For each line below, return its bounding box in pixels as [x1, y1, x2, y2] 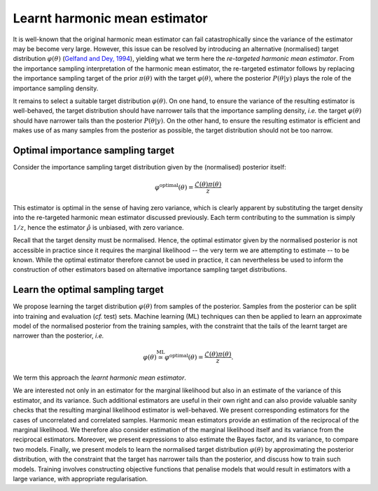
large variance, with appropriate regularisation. [13, 474, 148, 483]
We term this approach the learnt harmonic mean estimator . [13, 373, 187, 382]
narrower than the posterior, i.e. [13, 331, 104, 340]
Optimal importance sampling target [13, 144, 175, 156]
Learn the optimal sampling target [13, 284, 164, 296]
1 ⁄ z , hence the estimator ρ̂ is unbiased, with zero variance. [13, 223, 185, 231]
